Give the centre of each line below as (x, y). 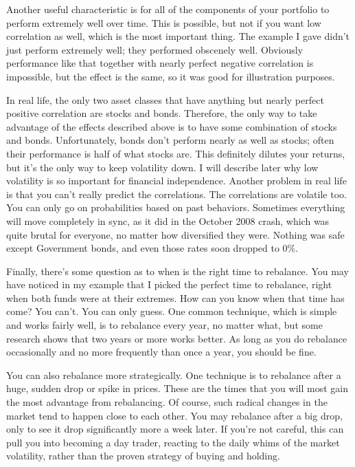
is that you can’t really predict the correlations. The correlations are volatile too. (176, 194)
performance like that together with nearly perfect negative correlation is (160, 63)
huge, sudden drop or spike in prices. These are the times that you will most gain (177, 388)
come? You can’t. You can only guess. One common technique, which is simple (172, 311)
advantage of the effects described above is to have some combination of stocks (172, 126)
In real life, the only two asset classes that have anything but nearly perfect (165, 99)
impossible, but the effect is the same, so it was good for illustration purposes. (171, 76)
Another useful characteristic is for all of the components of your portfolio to (168, 9)
